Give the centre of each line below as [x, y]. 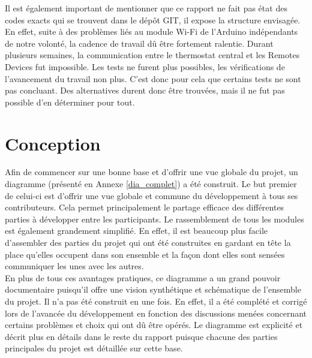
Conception [53, 143]
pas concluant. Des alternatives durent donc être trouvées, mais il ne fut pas [145, 90]
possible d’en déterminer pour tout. [70, 102]
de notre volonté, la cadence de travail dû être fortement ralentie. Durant [139, 43]
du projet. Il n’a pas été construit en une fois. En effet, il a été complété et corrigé [156, 301]
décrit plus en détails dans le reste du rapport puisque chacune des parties [141, 336]
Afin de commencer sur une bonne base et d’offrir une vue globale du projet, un [151, 172]
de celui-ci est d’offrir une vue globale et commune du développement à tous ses [151, 195]
